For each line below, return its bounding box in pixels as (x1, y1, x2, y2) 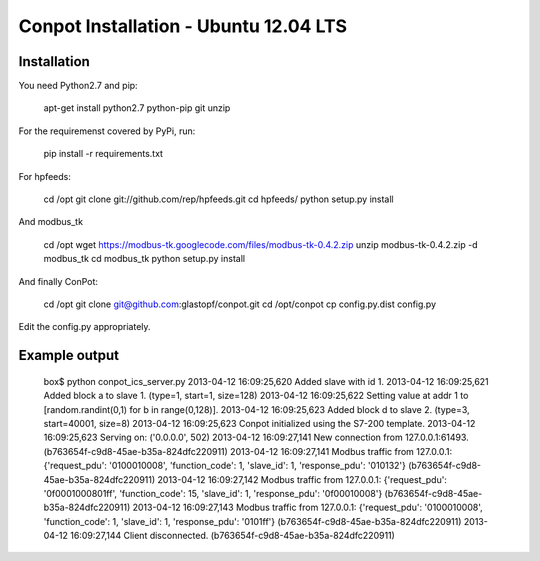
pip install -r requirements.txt (43, 148, 164, 160)
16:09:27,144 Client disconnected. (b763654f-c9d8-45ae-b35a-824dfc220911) (70, 530, 395, 542)
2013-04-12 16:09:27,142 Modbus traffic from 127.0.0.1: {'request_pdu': (157, 473, 447, 485)
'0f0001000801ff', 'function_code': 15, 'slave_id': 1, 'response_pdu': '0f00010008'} (43, 487, 383, 499)
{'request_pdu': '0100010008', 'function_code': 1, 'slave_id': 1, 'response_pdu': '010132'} (43, 460, 407, 472)
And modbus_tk (18, 216, 84, 228)
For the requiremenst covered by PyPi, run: (18, 125, 196, 137)
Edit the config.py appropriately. (18, 321, 151, 333)
